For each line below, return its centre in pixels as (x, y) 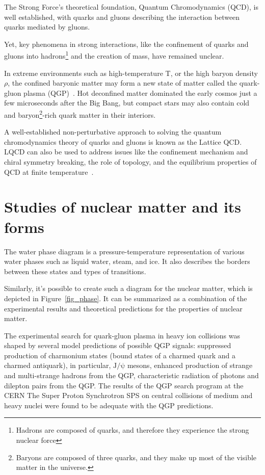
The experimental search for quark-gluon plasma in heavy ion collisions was (122, 335)
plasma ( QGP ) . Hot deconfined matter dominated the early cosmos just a (140, 93)
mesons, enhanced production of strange (190, 365)
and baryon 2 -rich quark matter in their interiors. (80, 114)
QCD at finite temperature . (49, 171)
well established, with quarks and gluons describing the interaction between (122, 17)
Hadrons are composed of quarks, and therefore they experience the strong (132, 430)
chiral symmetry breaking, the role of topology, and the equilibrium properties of (130, 162)
